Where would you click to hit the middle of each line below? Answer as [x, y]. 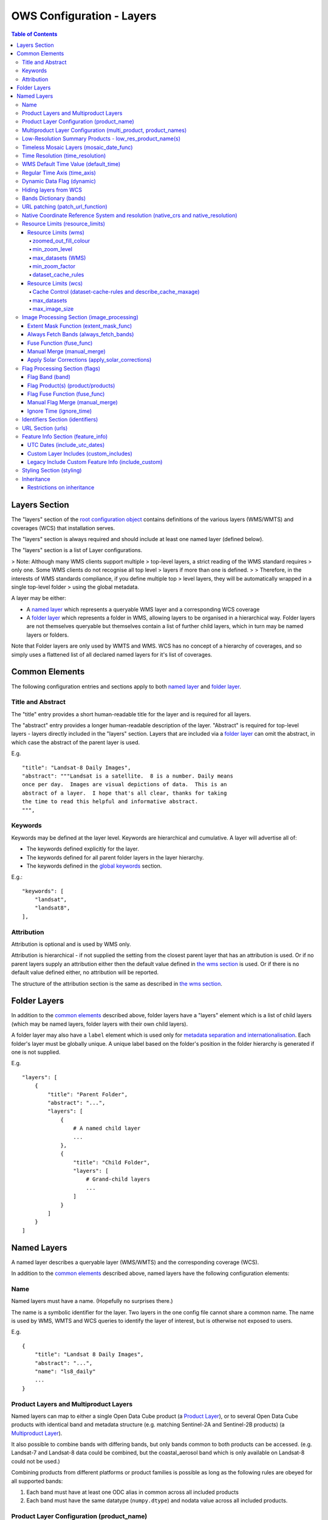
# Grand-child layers [118, 1179]
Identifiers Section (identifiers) [60, 420]
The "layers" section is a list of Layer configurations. [77, 550]
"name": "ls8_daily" [65, 1371]
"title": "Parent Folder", [88, 1094]
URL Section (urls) [45, 428]
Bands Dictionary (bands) [54, 198]
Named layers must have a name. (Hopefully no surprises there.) [92, 1301]
